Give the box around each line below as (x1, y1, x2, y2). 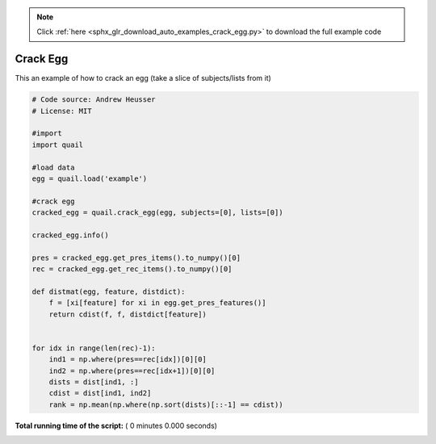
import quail (31, 140, 84, 149)
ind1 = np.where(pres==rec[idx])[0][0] (48, 355, 208, 364)
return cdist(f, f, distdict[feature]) (48, 309, 208, 319)
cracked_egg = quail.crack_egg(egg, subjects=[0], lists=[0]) (31, 208, 283, 217)
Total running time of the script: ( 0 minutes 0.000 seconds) (15, 421, 218, 430)
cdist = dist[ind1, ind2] (48, 388, 152, 398)
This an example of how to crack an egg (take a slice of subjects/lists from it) (15, 73, 272, 83)
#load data (31, 162, 75, 172)
